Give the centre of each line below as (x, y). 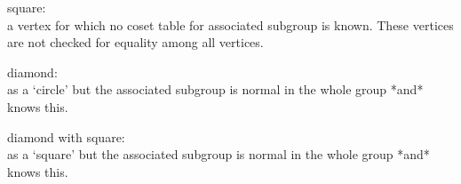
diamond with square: (66, 136)
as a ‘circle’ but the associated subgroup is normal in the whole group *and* (215, 89)
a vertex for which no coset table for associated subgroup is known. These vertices (230, 24)
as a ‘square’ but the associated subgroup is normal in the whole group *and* (219, 154)
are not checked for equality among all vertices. (135, 42)
